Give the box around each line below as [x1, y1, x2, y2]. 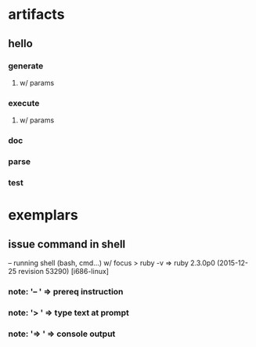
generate [8, 60, 44, 71]
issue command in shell [8, 237, 126, 250]
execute [8, 97, 40, 108]
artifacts [8, 5, 65, 24]
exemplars [8, 206, 78, 225]
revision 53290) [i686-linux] [18, 266, 110, 276]
